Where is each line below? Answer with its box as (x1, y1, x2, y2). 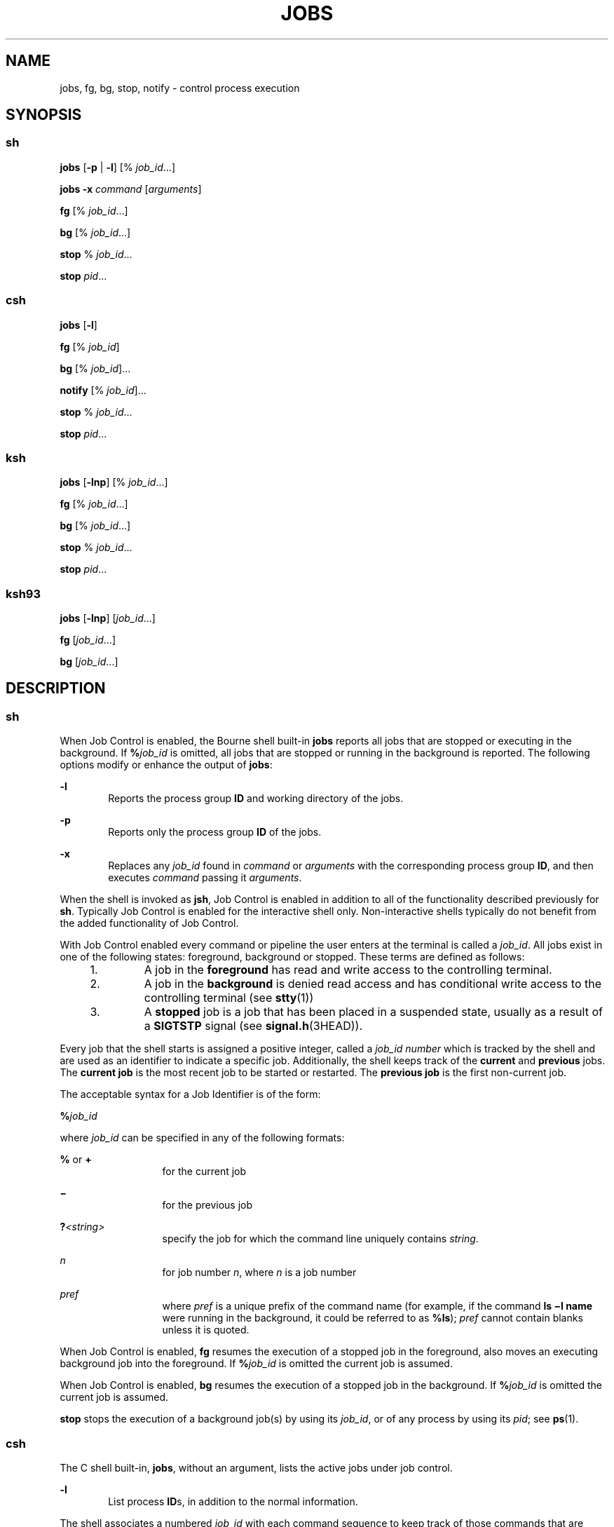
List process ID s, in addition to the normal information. (108, 1495, 358, 1508)
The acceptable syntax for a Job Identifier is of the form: (60, 1088, 321, 1101)
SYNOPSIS (6, 106, 82, 124)
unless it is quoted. (162, 1324, 250, 1336)
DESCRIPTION (6, 679, 106, 698)
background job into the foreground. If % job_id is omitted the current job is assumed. (60, 1357, 453, 1370)
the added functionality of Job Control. (60, 917, 239, 930)
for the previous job (162, 1199, 253, 1212)
